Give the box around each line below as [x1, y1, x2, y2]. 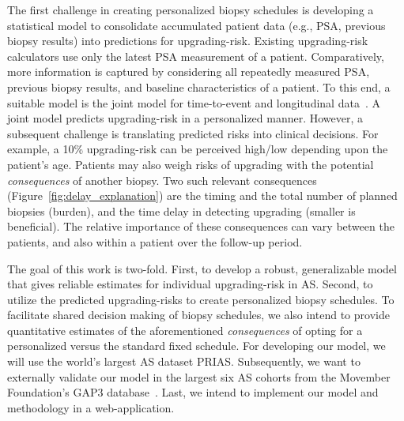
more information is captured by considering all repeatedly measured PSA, [7, 63, 370, 80]
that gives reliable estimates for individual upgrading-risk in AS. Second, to [7, 276, 373, 292]
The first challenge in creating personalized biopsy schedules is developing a [7, 2, 374, 17]
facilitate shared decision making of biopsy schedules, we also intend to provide [7, 306, 390, 323]
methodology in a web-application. [7, 399, 175, 415]
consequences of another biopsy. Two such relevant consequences [7, 171, 317, 188]
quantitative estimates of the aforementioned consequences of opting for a [7, 321, 363, 338]
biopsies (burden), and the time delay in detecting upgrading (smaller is [7, 202, 356, 219]
